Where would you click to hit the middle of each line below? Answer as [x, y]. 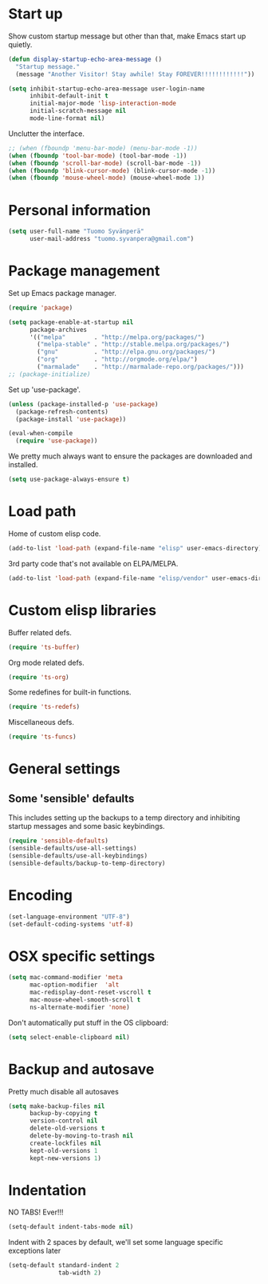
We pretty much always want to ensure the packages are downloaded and [130, 456]
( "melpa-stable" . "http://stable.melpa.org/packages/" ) [133, 345]
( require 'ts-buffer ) [44, 647]
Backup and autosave [81, 1069]
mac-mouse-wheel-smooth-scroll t [85, 1000]
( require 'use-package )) [57, 441]
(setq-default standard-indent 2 [64, 1266]
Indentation [47, 1190]
